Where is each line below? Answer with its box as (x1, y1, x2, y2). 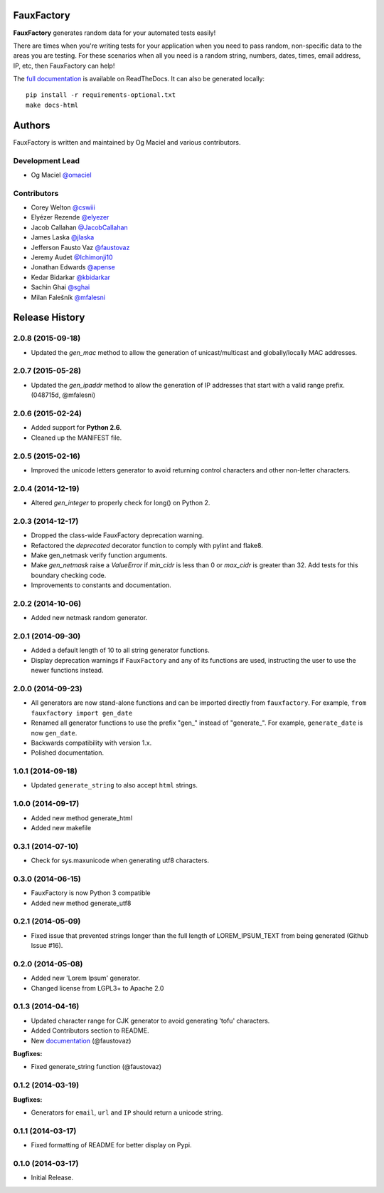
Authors (13, 119, 50, 131)
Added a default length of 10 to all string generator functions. (31, 646, 210, 655)
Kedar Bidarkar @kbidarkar (31, 273, 110, 282)
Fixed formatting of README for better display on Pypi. (31, 1141, 192, 1150)
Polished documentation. (31, 748, 105, 757)
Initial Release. (31, 1173, 74, 1182)
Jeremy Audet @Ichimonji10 (31, 253, 113, 262)
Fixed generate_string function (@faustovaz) (31, 1063, 162, 1071)
